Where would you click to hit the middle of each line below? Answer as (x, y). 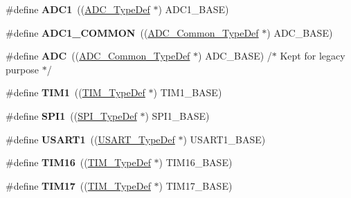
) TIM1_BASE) (188, 92)
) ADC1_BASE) (193, 9)
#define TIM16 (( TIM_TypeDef (78, 162)
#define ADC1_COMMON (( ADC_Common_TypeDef (132, 32)
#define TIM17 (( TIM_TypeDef (78, 185)
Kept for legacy (313, 56)
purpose (22, 69)
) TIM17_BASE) (196, 185)
